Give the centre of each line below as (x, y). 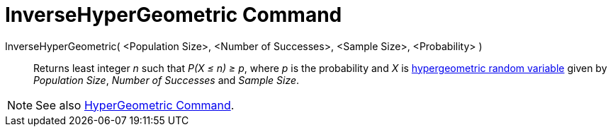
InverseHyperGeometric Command (174, 15)
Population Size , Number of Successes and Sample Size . (167, 80)
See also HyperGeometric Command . (135, 105)
